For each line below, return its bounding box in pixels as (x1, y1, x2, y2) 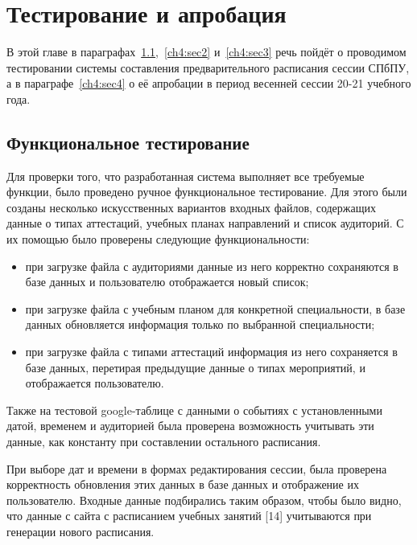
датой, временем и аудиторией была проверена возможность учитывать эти (6, 417, 374, 434)
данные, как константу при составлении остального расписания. (6, 433, 321, 450)
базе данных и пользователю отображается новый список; (25, 273, 309, 290)
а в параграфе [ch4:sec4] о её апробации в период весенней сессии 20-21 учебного (6, 75, 411, 92)
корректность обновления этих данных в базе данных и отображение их (6, 476, 359, 493)
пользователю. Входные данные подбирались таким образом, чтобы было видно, (6, 491, 402, 508)
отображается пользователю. (25, 375, 164, 391)
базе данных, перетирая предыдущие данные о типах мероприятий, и (25, 359, 365, 375)
